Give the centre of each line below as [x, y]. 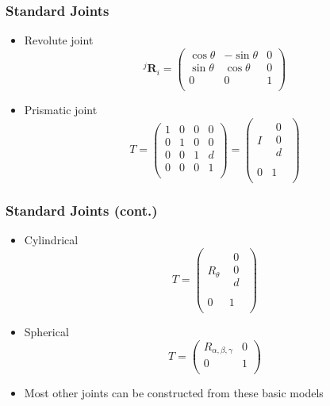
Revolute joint [59, 40]
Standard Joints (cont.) [82, 210]
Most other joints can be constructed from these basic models [174, 393]
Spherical [46, 331]
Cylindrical [51, 240]
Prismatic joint [61, 109]
